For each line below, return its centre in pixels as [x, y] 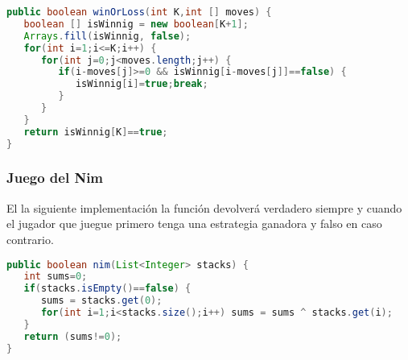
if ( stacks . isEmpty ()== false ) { [107, 289]
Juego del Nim [55, 178]
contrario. [30, 239]
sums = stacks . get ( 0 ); [101, 301]
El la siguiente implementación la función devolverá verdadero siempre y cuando [204, 207]
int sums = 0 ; [56, 277]
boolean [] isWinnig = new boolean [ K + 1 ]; [136, 24]
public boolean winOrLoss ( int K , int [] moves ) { [139, 12]
